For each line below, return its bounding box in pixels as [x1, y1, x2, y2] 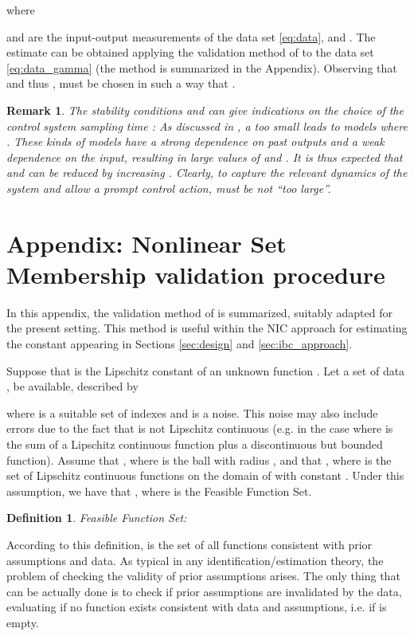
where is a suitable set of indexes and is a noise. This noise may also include [6, 404, 378, 421]
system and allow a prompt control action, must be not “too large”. [6, 179, 331, 196]
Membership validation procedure [6, 257, 385, 290]
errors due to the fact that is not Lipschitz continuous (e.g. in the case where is [6, 420, 393, 437]
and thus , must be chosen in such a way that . [6, 75, 236, 92]
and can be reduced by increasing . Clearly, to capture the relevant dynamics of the [6, 164, 408, 181]
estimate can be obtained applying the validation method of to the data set [6, 44, 374, 61]
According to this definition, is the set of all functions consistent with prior [6, 536, 373, 552]
